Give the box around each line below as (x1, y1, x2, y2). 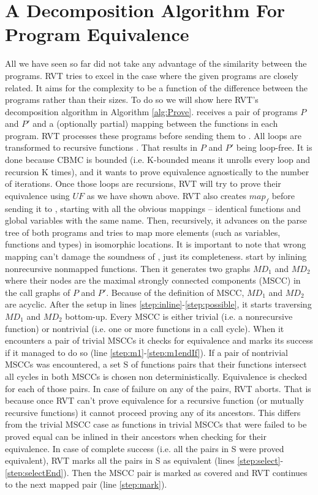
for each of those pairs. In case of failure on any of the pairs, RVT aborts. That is (5, 382, 311, 395)
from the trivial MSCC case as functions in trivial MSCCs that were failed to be (5, 418, 307, 431)
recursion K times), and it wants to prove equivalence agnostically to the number (5, 165, 309, 178)
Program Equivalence (5, 21, 189, 47)
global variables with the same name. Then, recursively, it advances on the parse (5, 214, 307, 227)
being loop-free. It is (236, 141, 312, 154)
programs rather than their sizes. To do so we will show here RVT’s (5, 93, 259, 106)
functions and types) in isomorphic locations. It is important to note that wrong (5, 238, 306, 251)
